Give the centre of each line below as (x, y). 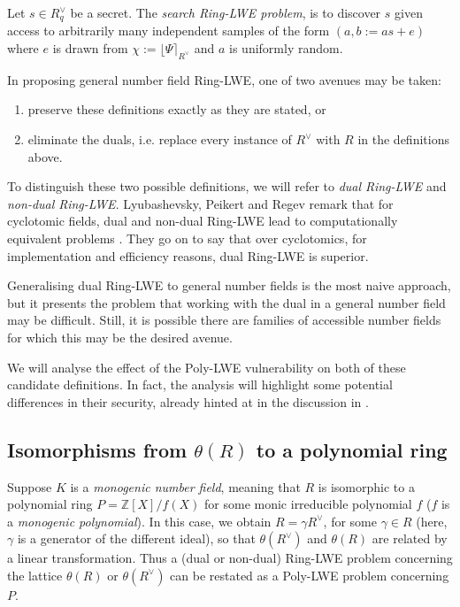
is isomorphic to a (366, 486)
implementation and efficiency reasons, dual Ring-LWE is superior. (188, 255)
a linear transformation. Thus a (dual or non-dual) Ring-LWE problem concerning (230, 558)
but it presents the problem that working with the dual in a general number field (226, 302)
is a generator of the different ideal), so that (136, 538)
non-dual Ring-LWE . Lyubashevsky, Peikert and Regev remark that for (200, 203)
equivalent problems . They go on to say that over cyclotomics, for (187, 238)
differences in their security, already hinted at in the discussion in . (188, 401)
